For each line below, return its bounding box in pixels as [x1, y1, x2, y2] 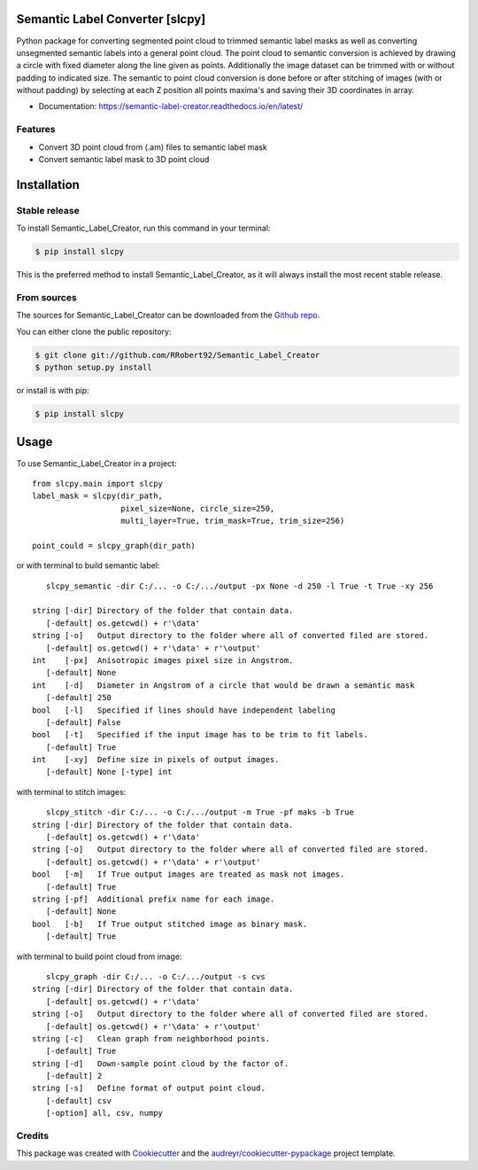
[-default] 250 [45, 692, 112, 703]
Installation [16, 177, 80, 192]
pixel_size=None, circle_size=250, [120, 503, 275, 513]
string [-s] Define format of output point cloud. [32, 1083, 266, 1094]
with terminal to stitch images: [16, 786, 127, 797]
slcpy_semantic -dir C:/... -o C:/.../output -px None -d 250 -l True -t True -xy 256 [45, 581, 434, 591]
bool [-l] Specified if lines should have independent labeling [32, 705, 335, 715]
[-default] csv [45, 1096, 112, 1105]
